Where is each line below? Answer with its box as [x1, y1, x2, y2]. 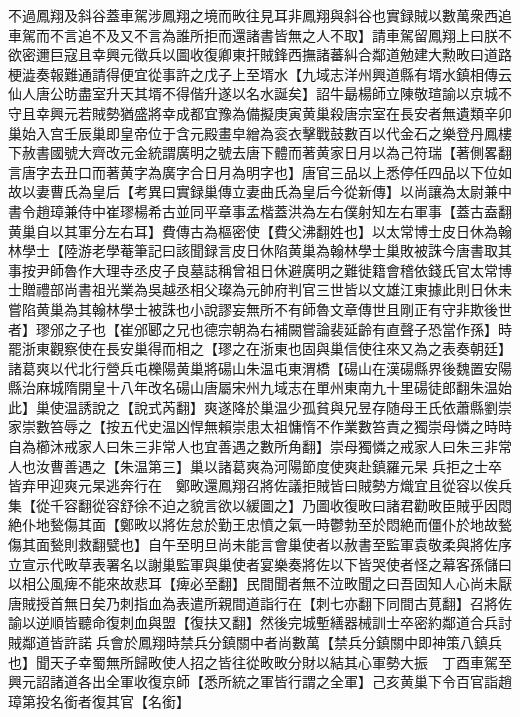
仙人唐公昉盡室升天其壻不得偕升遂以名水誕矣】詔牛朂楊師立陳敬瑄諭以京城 [8, 83, 498, 104]
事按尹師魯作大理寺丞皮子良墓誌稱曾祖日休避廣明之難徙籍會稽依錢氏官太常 [8, 259, 498, 280]
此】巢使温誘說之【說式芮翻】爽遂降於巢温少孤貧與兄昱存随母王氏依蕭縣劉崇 [8, 396, 512, 417]
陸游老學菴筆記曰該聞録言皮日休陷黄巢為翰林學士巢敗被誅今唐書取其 [63, 240, 512, 261]
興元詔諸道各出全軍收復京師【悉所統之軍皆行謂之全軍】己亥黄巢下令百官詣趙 [8, 671, 512, 692]
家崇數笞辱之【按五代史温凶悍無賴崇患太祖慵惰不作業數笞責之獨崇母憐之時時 [8, 416, 512, 437]
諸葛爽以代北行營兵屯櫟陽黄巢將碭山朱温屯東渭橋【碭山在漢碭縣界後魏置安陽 [8, 357, 512, 378]
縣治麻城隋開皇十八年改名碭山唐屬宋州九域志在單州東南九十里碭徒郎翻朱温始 [8, 377, 512, 398]
